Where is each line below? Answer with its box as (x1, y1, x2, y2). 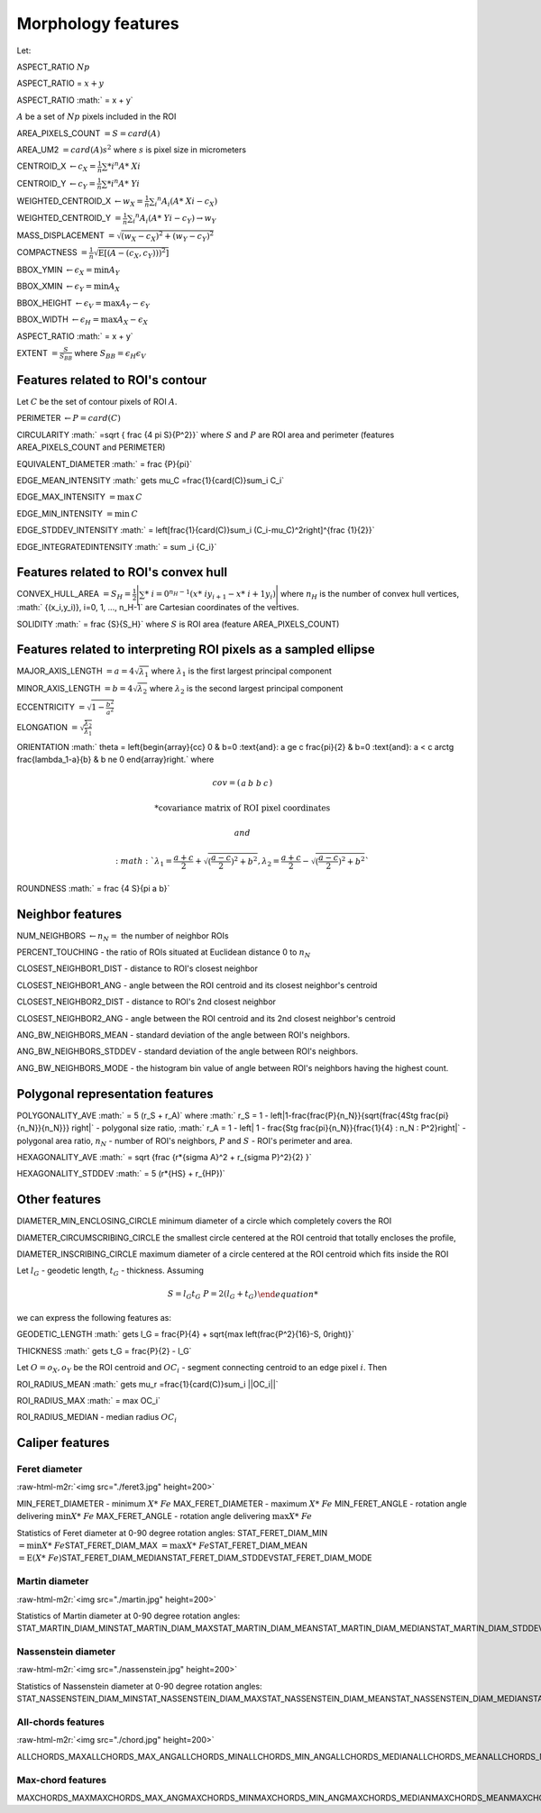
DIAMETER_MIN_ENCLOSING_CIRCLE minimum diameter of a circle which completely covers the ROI (16, 1215, 392, 1226)
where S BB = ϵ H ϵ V (74, 347, 146, 361)
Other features (16, 1192, 101, 1207)
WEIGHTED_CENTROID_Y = (16, 213, 122, 224)
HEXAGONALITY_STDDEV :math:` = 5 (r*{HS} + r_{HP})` (16, 1168, 225, 1179)
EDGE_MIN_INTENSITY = (16, 508, 114, 518)
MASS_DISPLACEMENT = (16, 230, 115, 241)
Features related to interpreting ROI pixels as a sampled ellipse (16, 642, 376, 657)
